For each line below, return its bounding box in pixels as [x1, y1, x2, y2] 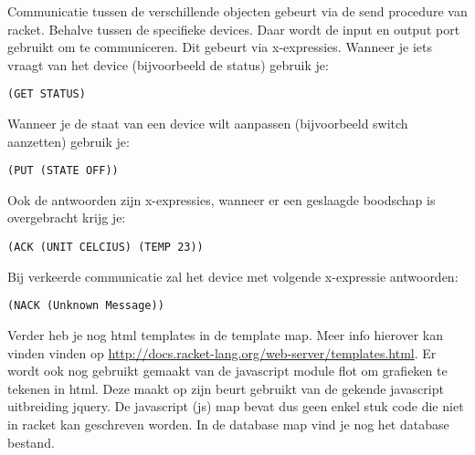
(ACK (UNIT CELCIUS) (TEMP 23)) [7, 241, 204, 254]
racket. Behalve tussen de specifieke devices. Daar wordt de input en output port [7, 19, 460, 38]
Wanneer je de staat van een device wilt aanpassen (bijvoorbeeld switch [7, 114, 408, 133]
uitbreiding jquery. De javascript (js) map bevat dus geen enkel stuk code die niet [7, 397, 464, 416]
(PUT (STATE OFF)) [7, 164, 119, 178]
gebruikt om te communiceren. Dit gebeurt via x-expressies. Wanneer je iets [7, 37, 432, 57]
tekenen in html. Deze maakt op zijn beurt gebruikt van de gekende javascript [7, 378, 444, 398]
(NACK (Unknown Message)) [7, 299, 164, 313]
